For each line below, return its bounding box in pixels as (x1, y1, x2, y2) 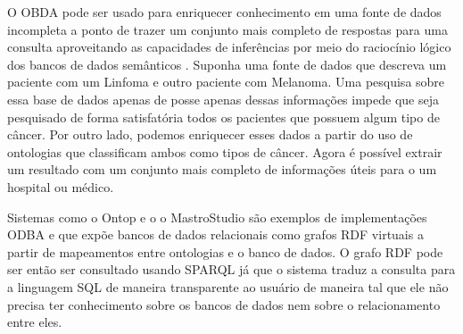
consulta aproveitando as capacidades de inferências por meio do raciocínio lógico (7, 38, 451, 56)
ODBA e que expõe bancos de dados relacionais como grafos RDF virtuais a (7, 225, 424, 244)
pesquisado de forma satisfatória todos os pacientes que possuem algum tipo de (7, 107, 440, 126)
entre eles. (7, 313, 62, 331)
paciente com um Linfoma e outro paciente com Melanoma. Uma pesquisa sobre (7, 72, 445, 91)
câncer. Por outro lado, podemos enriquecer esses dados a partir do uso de (7, 125, 413, 144)
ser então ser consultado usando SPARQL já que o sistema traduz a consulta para (7, 260, 456, 279)
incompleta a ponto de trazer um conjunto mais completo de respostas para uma (7, 20, 448, 38)
